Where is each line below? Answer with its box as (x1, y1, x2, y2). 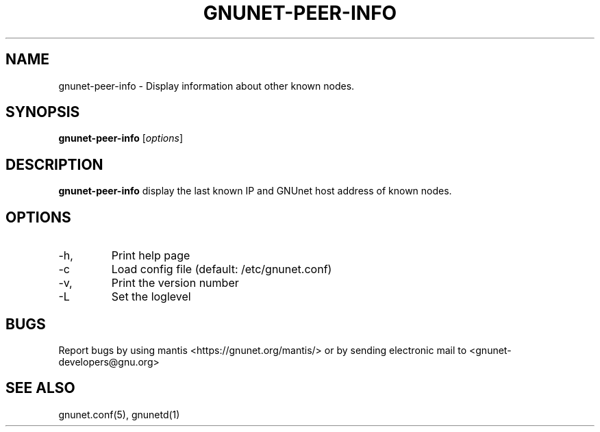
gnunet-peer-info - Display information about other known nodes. (58, 79, 355, 92)
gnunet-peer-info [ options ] (58, 132, 183, 144)
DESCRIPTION (5, 155, 103, 173)
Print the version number (111, 276, 239, 290)
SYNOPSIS (5, 103, 80, 121)
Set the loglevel (111, 290, 191, 304)
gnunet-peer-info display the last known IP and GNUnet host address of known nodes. (58, 185, 452, 197)
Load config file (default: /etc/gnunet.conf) (111, 262, 332, 277)
